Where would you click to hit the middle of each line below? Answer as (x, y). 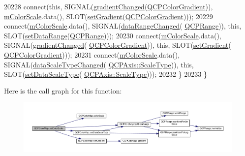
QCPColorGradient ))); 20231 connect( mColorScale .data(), (92, 54)
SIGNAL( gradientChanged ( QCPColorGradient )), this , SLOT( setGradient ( (118, 45)
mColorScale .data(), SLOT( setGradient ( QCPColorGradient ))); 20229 (108, 16)
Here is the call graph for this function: (63, 90)
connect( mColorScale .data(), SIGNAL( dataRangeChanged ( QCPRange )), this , (123, 26)
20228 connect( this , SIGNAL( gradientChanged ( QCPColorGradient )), (108, 6)
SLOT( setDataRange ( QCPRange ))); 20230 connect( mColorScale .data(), (113, 35)
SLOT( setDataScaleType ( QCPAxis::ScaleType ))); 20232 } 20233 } (106, 74)
